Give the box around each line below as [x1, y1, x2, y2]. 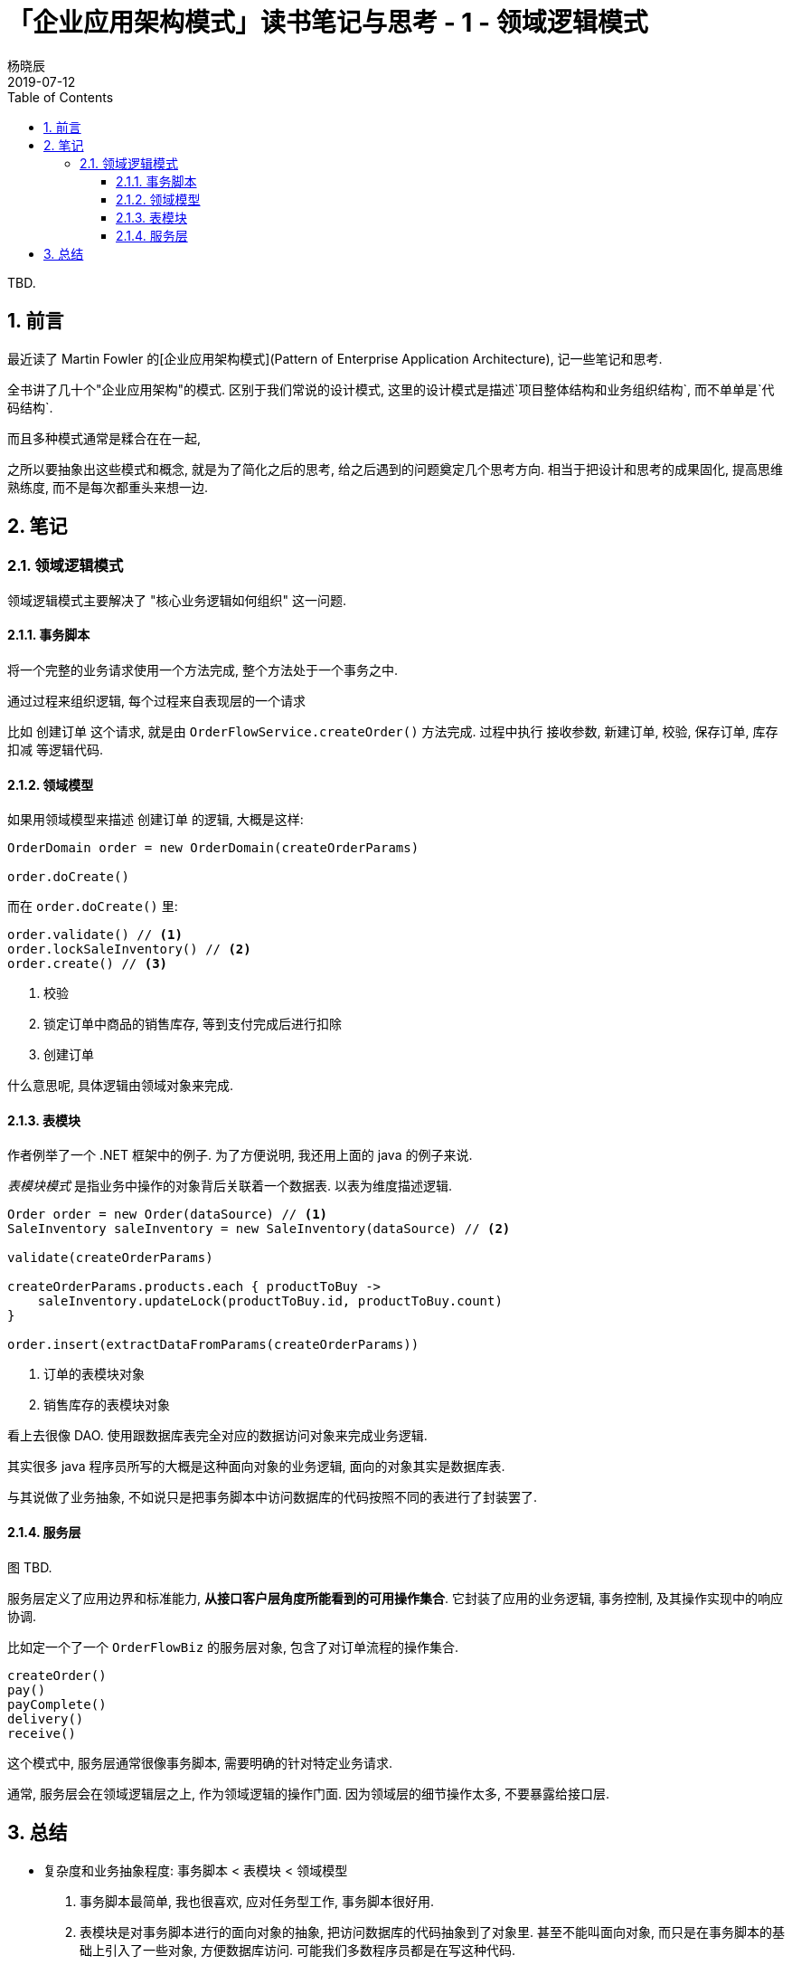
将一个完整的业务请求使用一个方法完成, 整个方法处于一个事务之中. [7, 662, 399, 679]
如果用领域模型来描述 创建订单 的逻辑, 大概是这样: [7, 812, 304, 828]
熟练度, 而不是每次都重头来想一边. [7, 479, 209, 495]
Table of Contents [7, 89, 114, 105]
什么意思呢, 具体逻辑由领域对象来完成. [7, 1077, 234, 1094]
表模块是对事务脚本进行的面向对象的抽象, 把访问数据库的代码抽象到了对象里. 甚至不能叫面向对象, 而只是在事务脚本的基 [80, 1923, 785, 1940]
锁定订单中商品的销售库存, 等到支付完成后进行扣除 [43, 1016, 342, 1032]
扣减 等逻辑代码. [7, 742, 103, 758]
